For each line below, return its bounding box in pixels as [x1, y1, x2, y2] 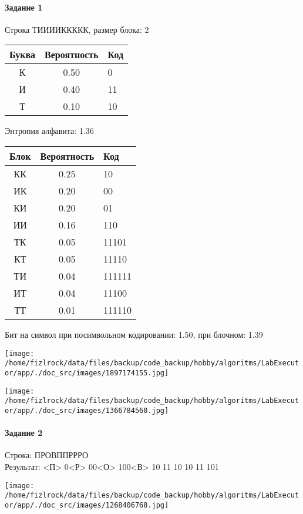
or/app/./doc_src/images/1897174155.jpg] [5, 368, 169, 377]
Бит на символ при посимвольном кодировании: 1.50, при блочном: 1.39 [5, 328, 263, 340]
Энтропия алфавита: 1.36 [5, 125, 94, 137]
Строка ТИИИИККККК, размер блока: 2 [5, 23, 149, 35]
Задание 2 [5, 426, 43, 439]
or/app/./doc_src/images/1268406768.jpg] [5, 500, 169, 509]
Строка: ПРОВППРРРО [5, 449, 89, 461]
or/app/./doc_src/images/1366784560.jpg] [5, 406, 169, 415]
